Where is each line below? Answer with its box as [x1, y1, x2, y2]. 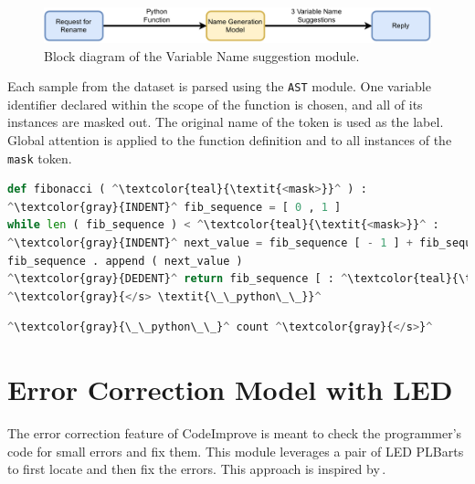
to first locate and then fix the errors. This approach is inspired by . [7, 459, 386, 479]
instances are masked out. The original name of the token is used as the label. [7, 112, 444, 132]
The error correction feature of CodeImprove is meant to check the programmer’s [7, 424, 462, 443]
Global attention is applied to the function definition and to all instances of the [7, 130, 452, 149]
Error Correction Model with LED [7, 371, 453, 408]
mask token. [7, 148, 72, 167]
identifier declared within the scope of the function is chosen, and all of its [7, 94, 423, 113]
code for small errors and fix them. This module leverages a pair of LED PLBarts [7, 441, 464, 460]
